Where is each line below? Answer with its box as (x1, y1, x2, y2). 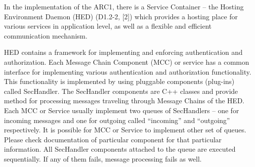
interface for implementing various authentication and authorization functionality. (4, 66, 252, 77)
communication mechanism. (4, 30, 87, 41)
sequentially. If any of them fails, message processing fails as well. (4, 153, 202, 164)
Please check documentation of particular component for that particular (4, 134, 222, 144)
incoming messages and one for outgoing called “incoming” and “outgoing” (4, 115, 230, 125)
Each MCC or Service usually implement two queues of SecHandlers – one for (4, 105, 239, 115)
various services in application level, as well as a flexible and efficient (4, 21, 212, 31)
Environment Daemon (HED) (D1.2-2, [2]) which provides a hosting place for (4, 11, 238, 21)
